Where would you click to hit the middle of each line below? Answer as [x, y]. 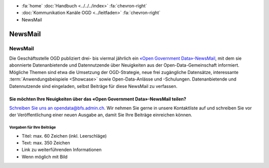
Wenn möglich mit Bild [45, 157]
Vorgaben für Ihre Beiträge [33, 127]
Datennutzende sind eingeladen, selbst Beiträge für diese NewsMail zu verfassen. [93, 86]
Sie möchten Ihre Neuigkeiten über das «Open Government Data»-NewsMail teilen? [98, 99]
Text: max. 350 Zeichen [46, 143]
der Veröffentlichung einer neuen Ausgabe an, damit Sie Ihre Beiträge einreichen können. [101, 115]
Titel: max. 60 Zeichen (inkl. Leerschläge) [64, 136]
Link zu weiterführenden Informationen [62, 150]
